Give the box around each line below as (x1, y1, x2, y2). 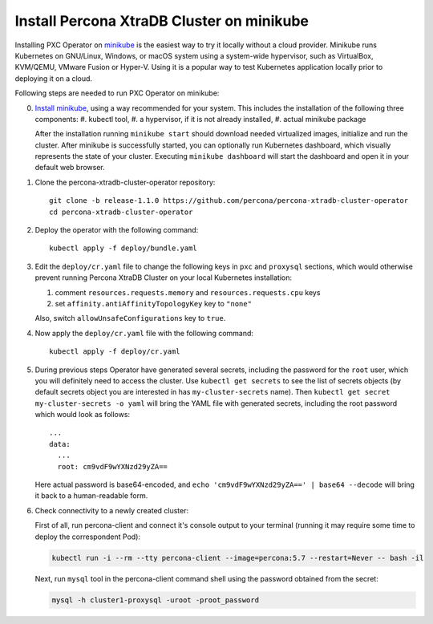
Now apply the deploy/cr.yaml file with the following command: (34, 328, 254, 338)
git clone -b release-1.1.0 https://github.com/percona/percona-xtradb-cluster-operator (49, 197, 409, 205)
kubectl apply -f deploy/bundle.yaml (49, 244, 198, 253)
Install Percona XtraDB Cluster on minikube (14, 12, 309, 30)
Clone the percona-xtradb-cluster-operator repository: (34, 177, 216, 187)
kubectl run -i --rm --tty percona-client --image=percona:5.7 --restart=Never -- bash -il (51, 553, 424, 562)
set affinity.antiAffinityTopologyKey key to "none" (55, 298, 253, 308)
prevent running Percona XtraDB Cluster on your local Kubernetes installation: (34, 273, 293, 282)
